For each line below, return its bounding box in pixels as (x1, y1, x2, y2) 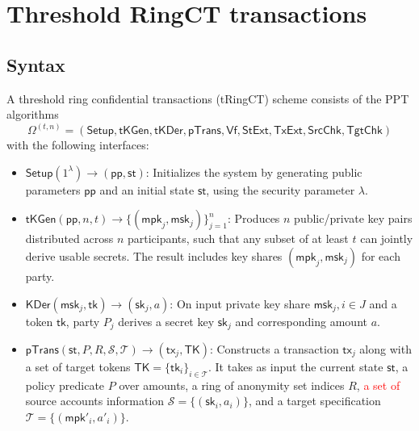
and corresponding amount (235, 312, 367, 329)
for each (361, 247, 400, 264)
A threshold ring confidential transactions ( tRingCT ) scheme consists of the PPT (6, 90, 409, 107)
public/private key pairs (294, 210, 413, 227)
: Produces (227, 210, 280, 227)
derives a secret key (118, 312, 215, 329)
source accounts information (25, 392, 165, 409)
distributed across (25, 230, 114, 247)
